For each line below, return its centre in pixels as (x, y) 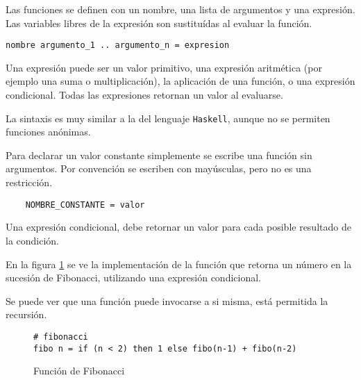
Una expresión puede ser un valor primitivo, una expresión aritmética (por (164, 67)
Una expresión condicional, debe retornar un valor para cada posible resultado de (178, 227)
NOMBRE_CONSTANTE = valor (85, 205)
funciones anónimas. (48, 132)
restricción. (29, 182)
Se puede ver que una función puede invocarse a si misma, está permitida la (167, 300)
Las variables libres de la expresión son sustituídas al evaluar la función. (159, 23)
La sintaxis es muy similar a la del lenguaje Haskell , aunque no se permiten (168, 118)
